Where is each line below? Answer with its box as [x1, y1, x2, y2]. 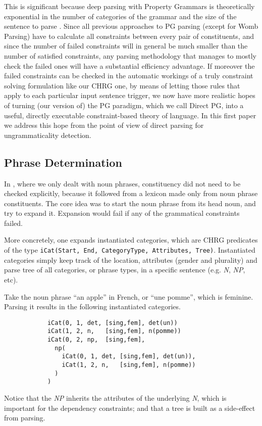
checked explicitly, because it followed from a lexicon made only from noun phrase [4, 188, 258, 199]
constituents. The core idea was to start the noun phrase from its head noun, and [4, 198, 256, 208]
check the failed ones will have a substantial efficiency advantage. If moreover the [4, 60, 255, 71]
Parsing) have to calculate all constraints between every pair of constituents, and [4, 30, 254, 41]
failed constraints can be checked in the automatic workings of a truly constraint [4, 70, 253, 81]
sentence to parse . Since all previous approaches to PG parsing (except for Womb [4, 21, 258, 31]
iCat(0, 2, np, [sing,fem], [47, 336, 145, 344]
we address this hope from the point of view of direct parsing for [4, 120, 204, 130]
